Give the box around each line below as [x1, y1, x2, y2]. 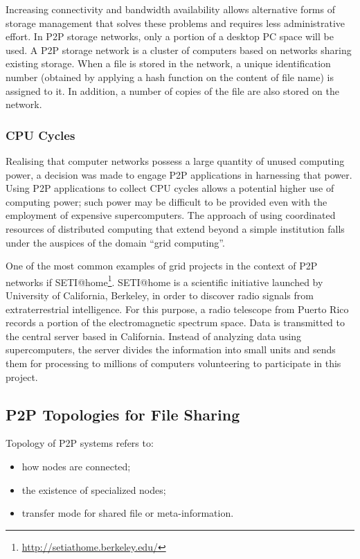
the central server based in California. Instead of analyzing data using [6, 328, 302, 343]
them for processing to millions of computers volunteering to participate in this [6, 355, 341, 370]
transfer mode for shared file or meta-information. [21, 506, 234, 520]
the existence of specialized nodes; [21, 482, 166, 497]
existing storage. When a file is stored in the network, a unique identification [6, 56, 331, 71]
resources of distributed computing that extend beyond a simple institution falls [6, 221, 345, 236]
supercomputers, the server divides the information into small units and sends [6, 342, 336, 357]
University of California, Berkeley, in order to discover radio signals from [6, 287, 314, 302]
